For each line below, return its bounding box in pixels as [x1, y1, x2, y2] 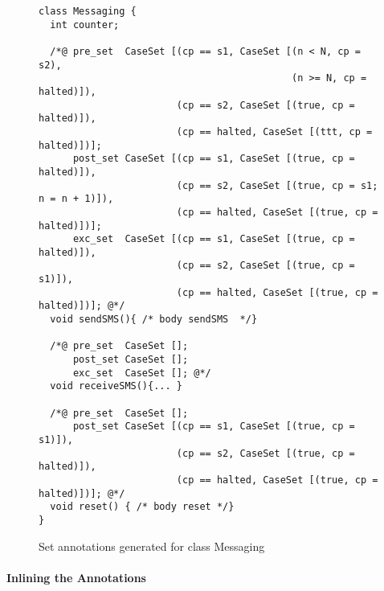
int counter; [50, 18, 120, 31]
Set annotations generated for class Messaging [39, 537, 265, 554]
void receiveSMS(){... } [50, 380, 182, 392]
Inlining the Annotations [6, 568, 146, 585]
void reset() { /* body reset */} [50, 501, 235, 513]
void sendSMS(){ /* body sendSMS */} [50, 314, 258, 326]
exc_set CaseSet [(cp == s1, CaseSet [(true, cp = [72, 233, 355, 245]
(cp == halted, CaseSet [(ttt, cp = [176, 125, 373, 137]
